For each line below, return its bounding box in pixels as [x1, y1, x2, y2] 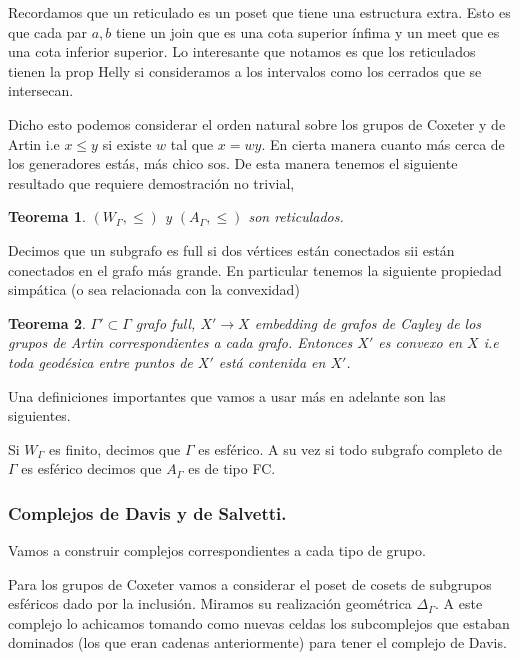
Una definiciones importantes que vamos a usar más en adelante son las [8, 385, 446, 406]
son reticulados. [248, 206, 344, 227]
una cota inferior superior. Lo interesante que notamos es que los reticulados [8, 41, 476, 62]
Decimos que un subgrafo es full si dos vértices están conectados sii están [8, 239, 455, 260]
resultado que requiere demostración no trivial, [8, 172, 295, 193]
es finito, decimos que [49, 438, 181, 459]
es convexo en [378, 332, 463, 353]
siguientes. [8, 405, 71, 426]
